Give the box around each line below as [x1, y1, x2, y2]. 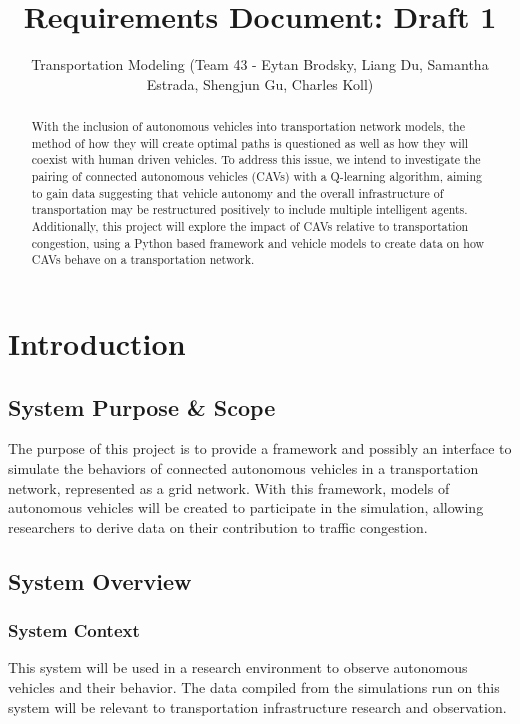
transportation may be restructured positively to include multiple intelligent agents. [31, 201, 468, 218]
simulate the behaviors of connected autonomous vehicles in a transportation [8, 458, 479, 478]
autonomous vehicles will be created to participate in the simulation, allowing [8, 497, 484, 518]
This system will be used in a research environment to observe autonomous [8, 657, 468, 678]
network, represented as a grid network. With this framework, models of [8, 477, 450, 498]
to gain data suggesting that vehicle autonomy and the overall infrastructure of [31, 184, 444, 201]
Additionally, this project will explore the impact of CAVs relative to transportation [31, 218, 469, 235]
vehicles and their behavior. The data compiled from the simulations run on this [8, 676, 500, 697]
